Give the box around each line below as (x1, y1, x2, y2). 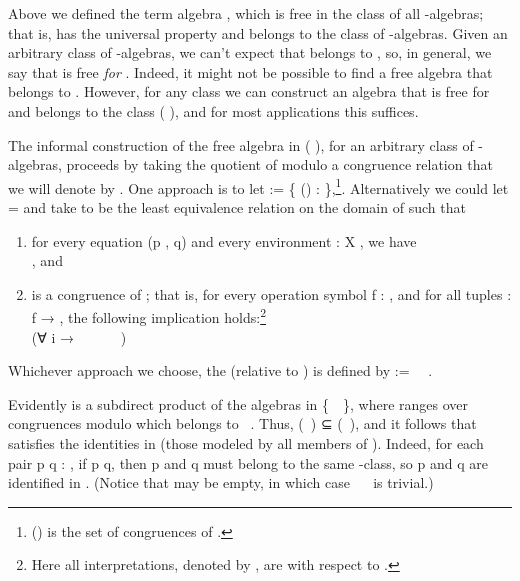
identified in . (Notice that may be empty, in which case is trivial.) (8, 472, 434, 493)
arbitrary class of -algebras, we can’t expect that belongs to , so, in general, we (8, 42, 492, 63)
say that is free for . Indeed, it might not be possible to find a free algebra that (8, 61, 493, 82)
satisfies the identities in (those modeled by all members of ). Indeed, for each (8, 433, 484, 453)
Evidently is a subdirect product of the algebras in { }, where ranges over (8, 393, 469, 414)
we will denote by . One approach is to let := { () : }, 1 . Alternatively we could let (8, 174, 509, 198)
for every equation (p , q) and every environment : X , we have (31, 230, 417, 251)
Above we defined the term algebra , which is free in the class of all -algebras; (8, 3, 484, 23)
